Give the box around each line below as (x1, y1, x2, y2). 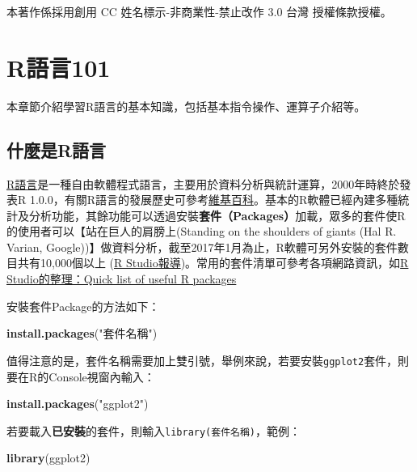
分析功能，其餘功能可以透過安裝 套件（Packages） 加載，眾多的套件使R (28, 206, 406, 223)
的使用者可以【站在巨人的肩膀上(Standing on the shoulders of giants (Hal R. (6, 223, 397, 240)
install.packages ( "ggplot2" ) (6, 395, 149, 412)
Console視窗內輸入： (48, 368, 155, 385)
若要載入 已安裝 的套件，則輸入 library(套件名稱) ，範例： (6, 422, 301, 439)
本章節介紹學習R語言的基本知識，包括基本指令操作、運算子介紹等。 (6, 97, 366, 114)
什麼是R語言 (6, 137, 107, 162)
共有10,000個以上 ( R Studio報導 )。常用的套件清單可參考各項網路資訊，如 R (17, 254, 409, 271)
